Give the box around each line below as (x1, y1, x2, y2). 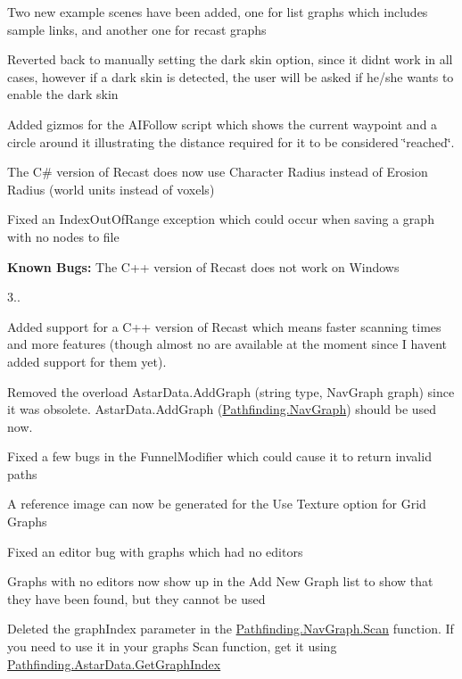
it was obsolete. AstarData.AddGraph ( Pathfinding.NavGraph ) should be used (7, 400, 437, 418)
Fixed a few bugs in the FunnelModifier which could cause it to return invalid (7, 447, 432, 466)
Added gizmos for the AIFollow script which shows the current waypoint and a (7, 114, 438, 133)
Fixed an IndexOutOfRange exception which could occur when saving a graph (7, 210, 434, 228)
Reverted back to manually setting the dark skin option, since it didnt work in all (7, 50, 453, 69)
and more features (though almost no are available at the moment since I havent (7, 335, 448, 353)
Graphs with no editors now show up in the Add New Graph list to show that (7, 572, 433, 591)
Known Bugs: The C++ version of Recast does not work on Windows (7, 257, 400, 276)
